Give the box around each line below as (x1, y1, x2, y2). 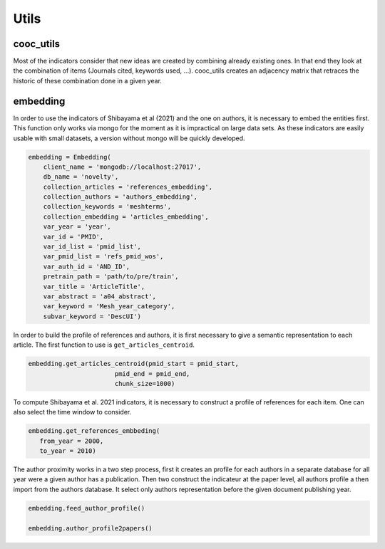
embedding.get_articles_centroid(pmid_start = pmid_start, (28, 360, 239, 368)
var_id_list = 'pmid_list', (43, 243, 142, 251)
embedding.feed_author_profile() (28, 504, 145, 512)
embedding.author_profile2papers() (28, 524, 153, 532)
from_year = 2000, (39, 436, 104, 445)
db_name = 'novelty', (43, 173, 119, 181)
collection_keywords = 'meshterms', (43, 203, 171, 211)
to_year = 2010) (39, 447, 96, 455)
